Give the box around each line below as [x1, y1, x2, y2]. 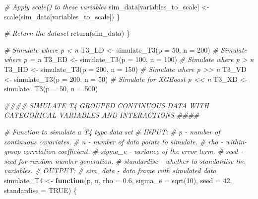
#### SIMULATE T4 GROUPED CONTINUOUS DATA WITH [4, 100, 209, 110]
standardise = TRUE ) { [4, 185, 77, 195]
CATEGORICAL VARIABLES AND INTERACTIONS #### [4, 110, 199, 120]
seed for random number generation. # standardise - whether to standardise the [4, 155, 245, 166]
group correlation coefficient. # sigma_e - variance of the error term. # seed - [4, 146, 243, 156]
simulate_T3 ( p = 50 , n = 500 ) [4, 83, 98, 94]
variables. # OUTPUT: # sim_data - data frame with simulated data [4, 165, 216, 176]
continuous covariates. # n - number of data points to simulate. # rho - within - [4, 136, 247, 146]
